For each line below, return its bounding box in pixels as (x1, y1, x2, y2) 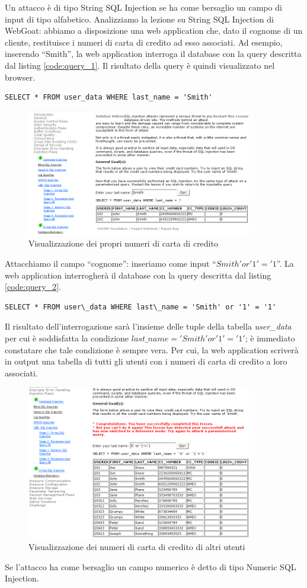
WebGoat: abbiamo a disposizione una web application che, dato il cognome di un (5, 24, 303, 37)
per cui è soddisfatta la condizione (5, 332, 129, 344)
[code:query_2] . (5, 280, 61, 293)
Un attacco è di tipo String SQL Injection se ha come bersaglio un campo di (5, 1, 282, 13)
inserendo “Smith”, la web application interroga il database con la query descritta (5, 47, 302, 60)
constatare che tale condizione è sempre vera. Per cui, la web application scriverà (5, 343, 299, 356)
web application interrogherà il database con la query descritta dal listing (5, 269, 271, 281)
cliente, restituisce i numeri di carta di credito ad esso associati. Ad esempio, (5, 36, 283, 48)
